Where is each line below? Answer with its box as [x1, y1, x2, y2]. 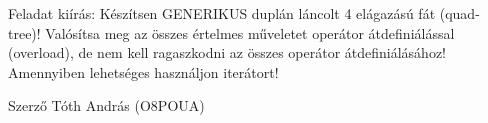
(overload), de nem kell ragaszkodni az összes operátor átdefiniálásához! [8, 42, 447, 63]
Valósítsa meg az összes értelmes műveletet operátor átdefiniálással [45, 22, 455, 43]
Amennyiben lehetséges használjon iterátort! [8, 61, 279, 82]
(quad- [439, 3, 480, 23]
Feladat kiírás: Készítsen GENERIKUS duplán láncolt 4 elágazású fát [8, 3, 436, 23]
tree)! [8, 22, 41, 43]
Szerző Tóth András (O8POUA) [8, 95, 205, 116]
